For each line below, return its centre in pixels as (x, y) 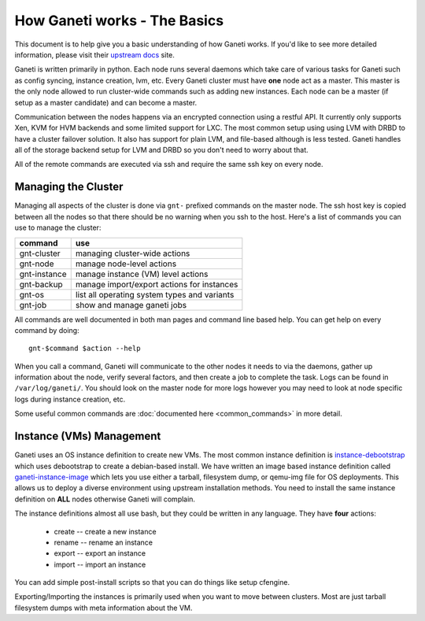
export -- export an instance (100, 553)
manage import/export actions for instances (157, 284)
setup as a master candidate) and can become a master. (106, 102)
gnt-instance (43, 274)
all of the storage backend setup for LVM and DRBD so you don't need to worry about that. (161, 150)
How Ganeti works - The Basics (119, 20)
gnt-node (37, 264)
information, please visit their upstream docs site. (94, 54)
